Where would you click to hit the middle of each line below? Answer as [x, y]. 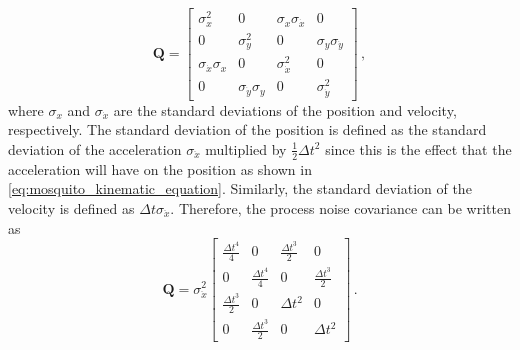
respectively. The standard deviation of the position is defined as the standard [247, 129]
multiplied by [246, 148]
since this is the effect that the [418, 148]
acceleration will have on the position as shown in [160, 168]
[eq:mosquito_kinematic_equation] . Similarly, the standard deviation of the [240, 188]
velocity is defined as [71, 207]
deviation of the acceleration [95, 148]
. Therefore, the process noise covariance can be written [340, 207]
